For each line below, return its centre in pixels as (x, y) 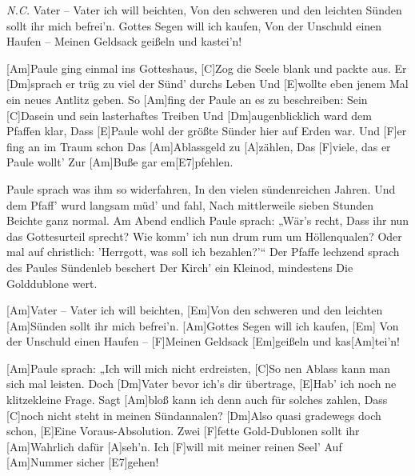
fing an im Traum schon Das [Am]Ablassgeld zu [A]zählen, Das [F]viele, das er (199, 146)
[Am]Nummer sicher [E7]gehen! (83, 462)
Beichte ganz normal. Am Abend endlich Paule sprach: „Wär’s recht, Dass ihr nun (208, 220)
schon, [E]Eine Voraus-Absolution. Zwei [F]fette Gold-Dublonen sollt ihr (183, 431)
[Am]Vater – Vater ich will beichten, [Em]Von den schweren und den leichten (195, 310)
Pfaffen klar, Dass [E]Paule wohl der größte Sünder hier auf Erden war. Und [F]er (207, 131)
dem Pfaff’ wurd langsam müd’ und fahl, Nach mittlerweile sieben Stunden (190, 204)
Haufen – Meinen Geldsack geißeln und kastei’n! (124, 41)
